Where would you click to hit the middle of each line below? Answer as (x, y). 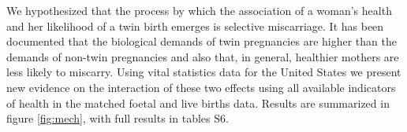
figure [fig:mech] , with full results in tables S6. (118, 118)
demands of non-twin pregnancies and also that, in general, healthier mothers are (203, 56)
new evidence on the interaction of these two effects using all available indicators (201, 87)
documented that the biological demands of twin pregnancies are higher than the (202, 41)
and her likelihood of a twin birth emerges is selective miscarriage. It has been (195, 26)
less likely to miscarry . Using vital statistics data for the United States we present (204, 72)
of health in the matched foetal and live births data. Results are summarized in (198, 103)
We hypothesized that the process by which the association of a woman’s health (199, 10)
